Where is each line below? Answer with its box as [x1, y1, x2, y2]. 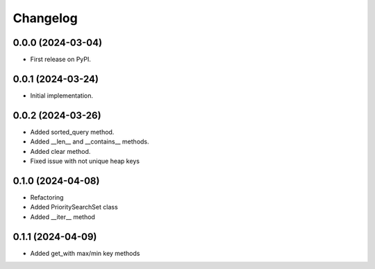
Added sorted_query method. [30, 128, 115, 136]
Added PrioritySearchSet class [30, 203, 118, 211]
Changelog [12, 10, 78, 26]
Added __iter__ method [30, 212, 95, 221]
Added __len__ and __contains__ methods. [30, 137, 149, 146]
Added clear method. [30, 147, 91, 155]
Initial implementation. [30, 91, 94, 100]
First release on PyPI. [30, 55, 92, 64]
